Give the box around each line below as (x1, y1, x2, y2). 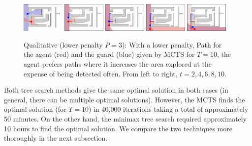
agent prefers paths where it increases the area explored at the (24, 59, 212, 69)
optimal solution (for (4, 104, 66, 114)
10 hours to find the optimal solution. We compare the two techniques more (4, 123, 232, 133)
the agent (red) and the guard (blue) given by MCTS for (24, 49, 195, 59)
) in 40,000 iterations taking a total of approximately (89, 104, 249, 114)
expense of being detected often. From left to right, (24, 68, 178, 78)
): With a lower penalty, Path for (122, 39, 222, 49)
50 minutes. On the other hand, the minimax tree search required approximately (4, 114, 247, 124)
